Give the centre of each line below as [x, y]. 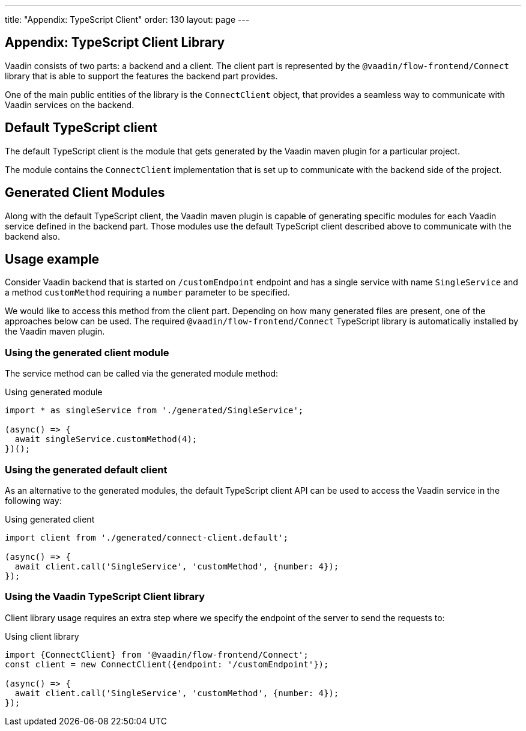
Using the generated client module [87, 352]
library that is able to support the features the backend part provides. [141, 76]
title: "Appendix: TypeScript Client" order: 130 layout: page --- [127, 20]
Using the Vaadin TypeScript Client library [105, 597]
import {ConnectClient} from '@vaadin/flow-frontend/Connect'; [157, 654]
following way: [33, 500]
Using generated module [54, 392]
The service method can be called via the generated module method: [142, 374]
